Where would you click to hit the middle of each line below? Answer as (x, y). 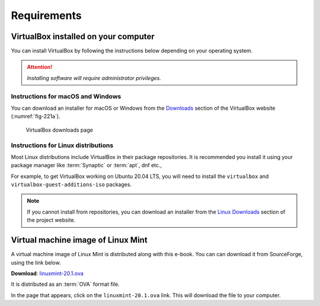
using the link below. (36, 262)
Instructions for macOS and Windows (66, 96)
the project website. (51, 220)
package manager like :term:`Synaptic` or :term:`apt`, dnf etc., (87, 165)
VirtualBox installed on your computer (83, 36)
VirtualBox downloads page (59, 130)
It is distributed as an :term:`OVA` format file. (65, 284)
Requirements (47, 15)
